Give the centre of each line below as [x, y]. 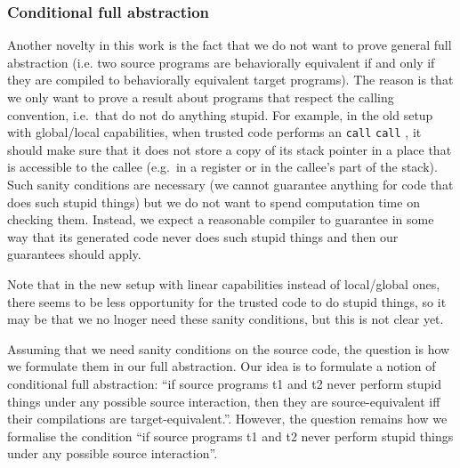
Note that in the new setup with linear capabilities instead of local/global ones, [224, 284]
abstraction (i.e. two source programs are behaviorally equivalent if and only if [221, 62]
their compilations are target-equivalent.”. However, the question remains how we [227, 419]
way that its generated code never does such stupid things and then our [203, 236]
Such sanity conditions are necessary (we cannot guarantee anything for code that [230, 185]
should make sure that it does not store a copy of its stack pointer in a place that [230, 149]
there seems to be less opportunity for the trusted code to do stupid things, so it [227, 301]
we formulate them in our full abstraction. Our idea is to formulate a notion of [222, 366]
